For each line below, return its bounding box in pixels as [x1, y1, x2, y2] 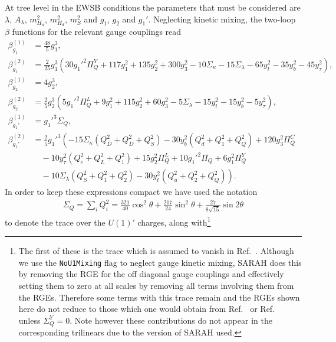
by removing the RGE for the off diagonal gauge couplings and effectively [18, 268, 284, 280]
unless [18, 314, 41, 326]
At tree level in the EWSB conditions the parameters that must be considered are [5, 1, 301, 13]
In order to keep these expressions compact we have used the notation [5, 185, 258, 198]
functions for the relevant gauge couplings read [12, 25, 182, 38]
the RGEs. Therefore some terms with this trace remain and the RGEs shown [18, 291, 300, 303]
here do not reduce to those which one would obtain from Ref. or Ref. [18, 302, 275, 315]
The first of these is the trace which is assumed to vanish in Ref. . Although [18, 245, 294, 257]
